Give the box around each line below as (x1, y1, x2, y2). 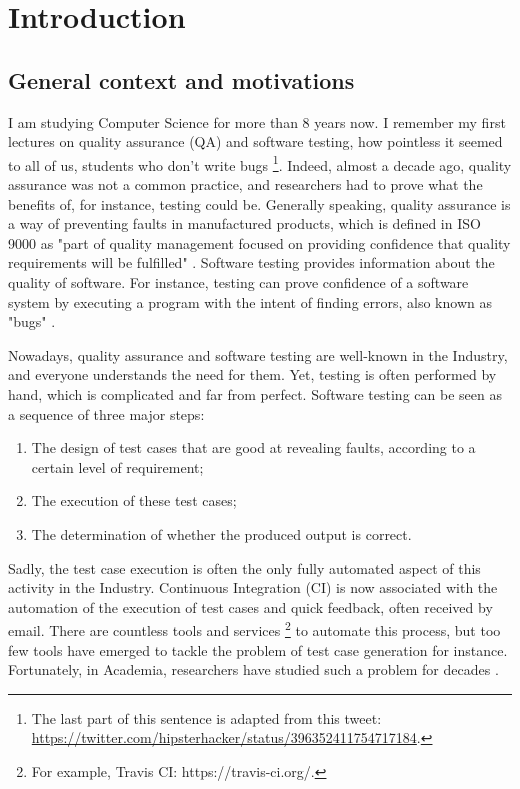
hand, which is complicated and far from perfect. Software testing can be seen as (8, 383, 502, 404)
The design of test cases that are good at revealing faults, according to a (31, 437, 476, 458)
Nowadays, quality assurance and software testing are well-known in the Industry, (8, 344, 508, 365)
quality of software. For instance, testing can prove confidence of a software (8, 271, 469, 292)
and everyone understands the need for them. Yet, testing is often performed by (8, 364, 497, 385)
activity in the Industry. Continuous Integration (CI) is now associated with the (8, 577, 498, 598)
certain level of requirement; (31, 456, 204, 477)
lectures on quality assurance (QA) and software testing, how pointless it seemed (8, 131, 503, 152)
